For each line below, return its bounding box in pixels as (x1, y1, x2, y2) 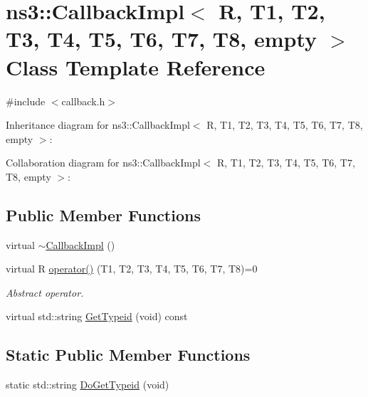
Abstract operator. (6, 285, 84, 300)
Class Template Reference (6, 52, 266, 81)
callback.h (61, 93, 105, 108)
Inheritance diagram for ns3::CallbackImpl (6, 117, 190, 132)
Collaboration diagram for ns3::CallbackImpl (6, 155, 201, 170)
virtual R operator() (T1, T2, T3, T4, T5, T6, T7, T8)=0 (6, 261, 258, 276)
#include (6, 93, 46, 108)
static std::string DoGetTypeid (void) (6, 377, 169, 392)
